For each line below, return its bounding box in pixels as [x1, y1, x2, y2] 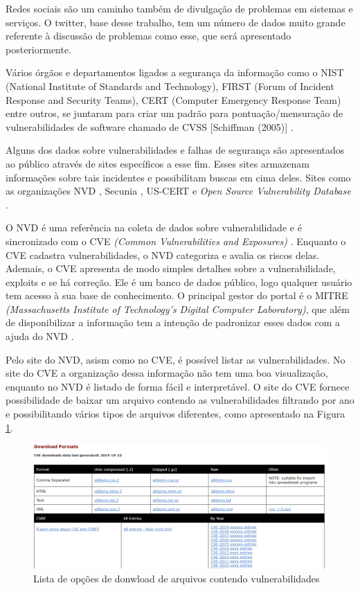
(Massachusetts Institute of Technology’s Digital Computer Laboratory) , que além [6, 301, 350, 316]
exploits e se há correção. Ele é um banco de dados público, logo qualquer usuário [6, 274, 352, 289]
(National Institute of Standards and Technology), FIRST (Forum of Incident [6, 78, 334, 93]
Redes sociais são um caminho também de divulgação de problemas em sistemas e [6, 1, 353, 15]
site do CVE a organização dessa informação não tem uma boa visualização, [6, 366, 328, 380]
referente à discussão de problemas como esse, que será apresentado [6, 28, 291, 43]
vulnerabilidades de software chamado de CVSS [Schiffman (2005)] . [6, 119, 294, 134]
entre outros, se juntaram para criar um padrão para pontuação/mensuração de [6, 106, 343, 120]
